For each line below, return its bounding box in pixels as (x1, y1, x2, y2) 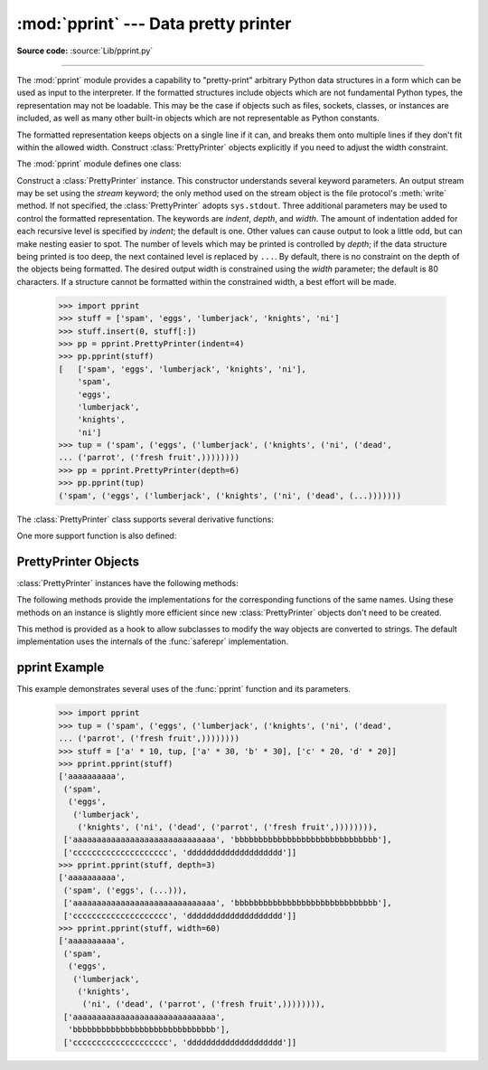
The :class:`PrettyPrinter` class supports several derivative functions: (16, 514, 275, 525)
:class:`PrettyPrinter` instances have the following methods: (16, 577, 239, 588)
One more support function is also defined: (16, 530, 177, 542)
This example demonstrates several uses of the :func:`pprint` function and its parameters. (16, 684, 352, 695)
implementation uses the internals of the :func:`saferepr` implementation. (16, 636, 289, 647)
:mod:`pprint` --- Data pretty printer (16, 14, 292, 33)
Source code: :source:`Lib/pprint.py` (16, 45, 154, 56)
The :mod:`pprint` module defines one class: (16, 158, 183, 169)
